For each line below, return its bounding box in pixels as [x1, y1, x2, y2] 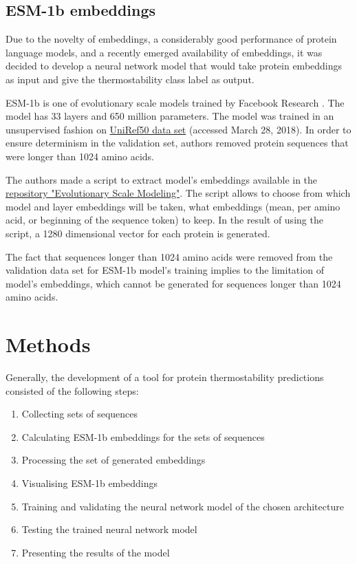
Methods [6, 330, 91, 358]
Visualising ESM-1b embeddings [21, 475, 158, 490]
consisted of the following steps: [6, 383, 139, 398]
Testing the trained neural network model [21, 522, 197, 536]
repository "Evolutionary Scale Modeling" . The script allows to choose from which [6, 186, 351, 200]
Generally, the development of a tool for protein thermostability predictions [6, 370, 324, 384]
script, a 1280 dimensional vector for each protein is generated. [6, 226, 270, 240]
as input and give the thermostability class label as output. [6, 72, 255, 86]
